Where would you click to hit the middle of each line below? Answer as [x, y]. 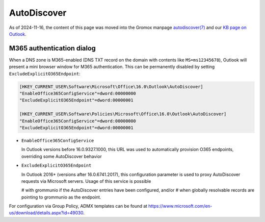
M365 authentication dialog [52, 48]
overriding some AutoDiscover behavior [62, 156]
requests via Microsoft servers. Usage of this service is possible [86, 181]
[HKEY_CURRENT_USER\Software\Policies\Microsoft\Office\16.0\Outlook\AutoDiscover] [123, 114]
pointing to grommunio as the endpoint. [61, 197]
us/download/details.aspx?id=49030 [46, 213]
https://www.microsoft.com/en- [180, 206]
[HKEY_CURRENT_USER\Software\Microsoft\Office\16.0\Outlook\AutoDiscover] [111, 86]
